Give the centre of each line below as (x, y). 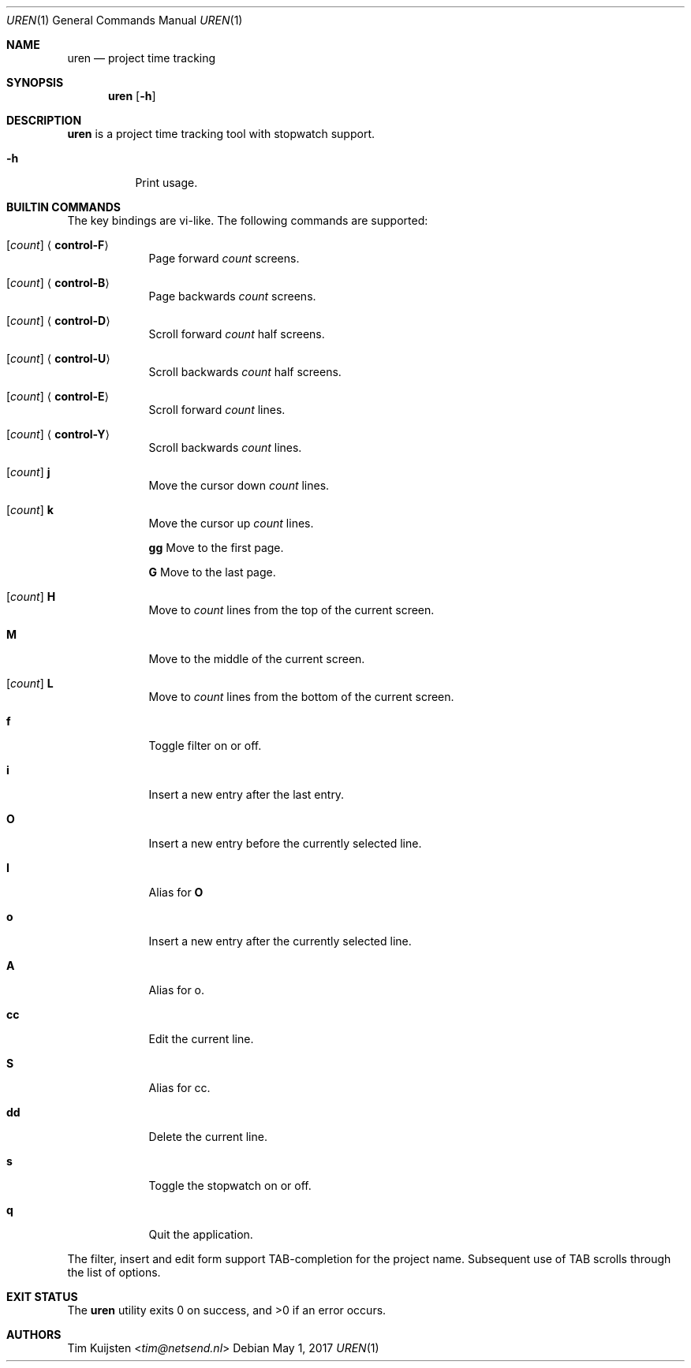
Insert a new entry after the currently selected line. (280, 941)
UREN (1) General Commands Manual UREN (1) (125, 20)
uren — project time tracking (142, 58)
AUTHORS (34, 1334)
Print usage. (166, 183)
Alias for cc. (179, 1088)
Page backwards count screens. (232, 296)
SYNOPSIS (35, 82)
